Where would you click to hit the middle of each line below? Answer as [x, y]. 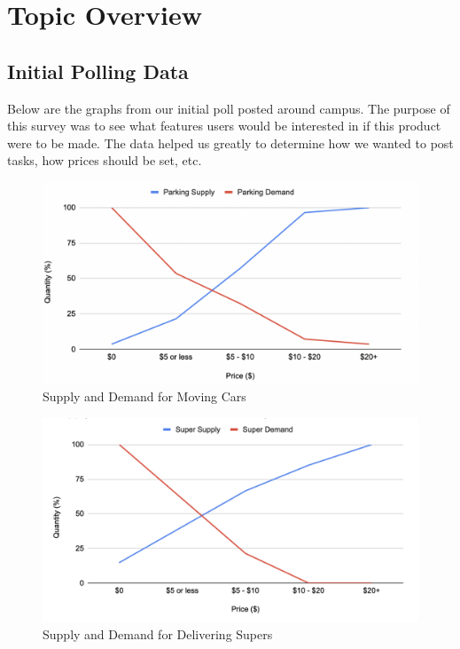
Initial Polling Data [98, 71]
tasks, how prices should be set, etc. [105, 160]
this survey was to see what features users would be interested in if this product [224, 126]
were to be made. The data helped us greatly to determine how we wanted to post [230, 142]
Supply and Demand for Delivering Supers [158, 633]
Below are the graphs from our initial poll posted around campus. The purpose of [229, 108]
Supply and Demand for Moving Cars [144, 396]
